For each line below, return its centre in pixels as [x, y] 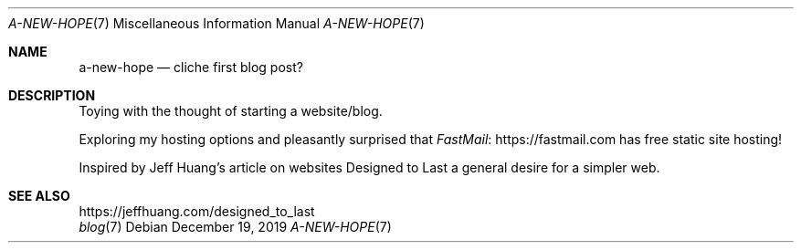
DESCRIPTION [52, 95]
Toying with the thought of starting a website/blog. [231, 111]
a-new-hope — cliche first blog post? [191, 67]
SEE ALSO [39, 196]
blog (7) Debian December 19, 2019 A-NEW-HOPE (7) [235, 227]
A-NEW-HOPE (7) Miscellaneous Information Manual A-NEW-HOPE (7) [216, 23]
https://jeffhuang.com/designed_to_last [197, 211]
